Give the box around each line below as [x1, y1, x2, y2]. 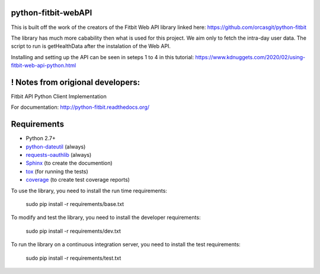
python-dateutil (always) [25, 143, 86, 150]
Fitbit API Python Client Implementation [11, 92, 107, 100]
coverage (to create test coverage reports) [25, 176, 130, 183]
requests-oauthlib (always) [25, 151, 92, 159]
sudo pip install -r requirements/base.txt [25, 201, 124, 208]
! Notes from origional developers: [11, 77, 140, 87]
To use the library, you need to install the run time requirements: [11, 187, 167, 194]
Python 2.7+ [25, 135, 56, 142]
